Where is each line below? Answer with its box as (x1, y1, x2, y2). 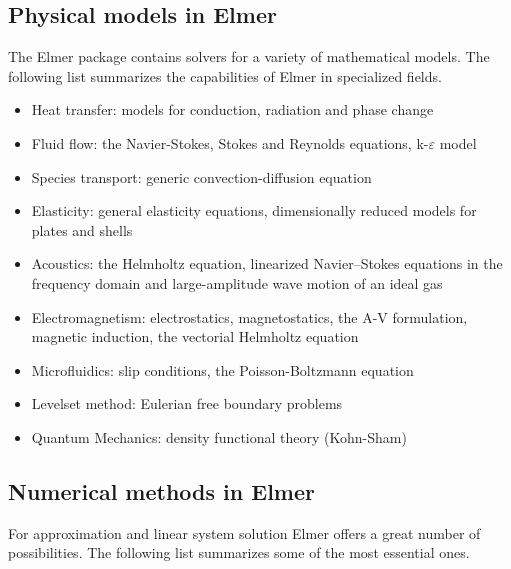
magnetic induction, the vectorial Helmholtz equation (31, 326, 359, 347)
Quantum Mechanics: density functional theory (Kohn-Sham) (31, 426, 407, 447)
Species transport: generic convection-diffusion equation (31, 166, 372, 187)
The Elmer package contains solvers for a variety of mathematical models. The (8, 46, 490, 67)
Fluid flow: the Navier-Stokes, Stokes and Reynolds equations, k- (31, 132, 429, 153)
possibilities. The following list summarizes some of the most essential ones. (8, 542, 470, 563)
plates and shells (31, 219, 133, 240)
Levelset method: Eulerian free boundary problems (31, 393, 343, 414)
